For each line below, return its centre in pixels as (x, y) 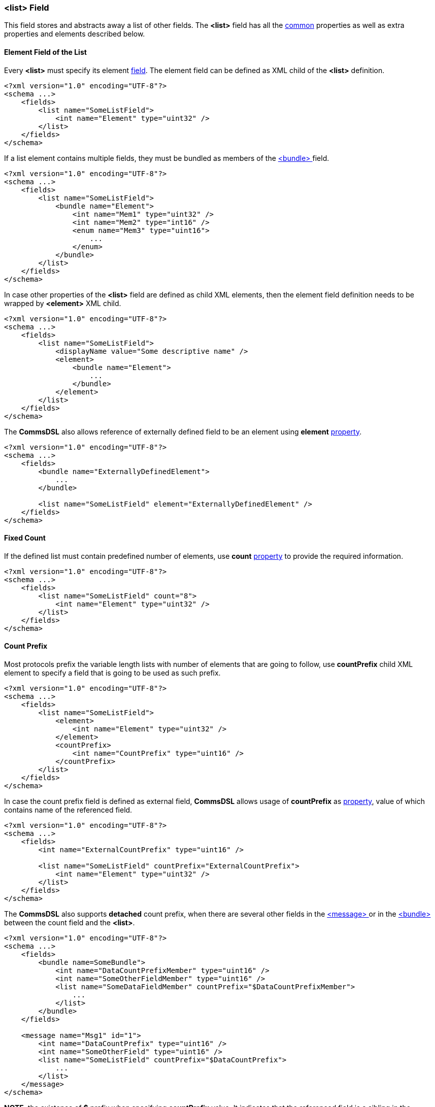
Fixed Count (25, 538)
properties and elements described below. (75, 34)
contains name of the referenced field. (68, 810)
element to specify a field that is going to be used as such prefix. (112, 673)
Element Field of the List (45, 52)
